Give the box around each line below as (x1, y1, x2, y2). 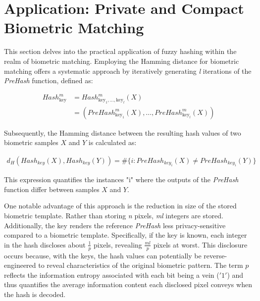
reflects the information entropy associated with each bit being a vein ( (4, 269, 219, 280)
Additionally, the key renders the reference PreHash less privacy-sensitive (4, 220, 226, 230)
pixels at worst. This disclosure (153, 239, 248, 250)
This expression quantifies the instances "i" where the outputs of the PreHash (4, 174, 239, 185)
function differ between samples (4, 184, 100, 194)
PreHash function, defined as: (4, 75, 93, 86)
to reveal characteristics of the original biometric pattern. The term (38, 260, 243, 270)
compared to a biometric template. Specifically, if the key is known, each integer (4, 230, 247, 240)
